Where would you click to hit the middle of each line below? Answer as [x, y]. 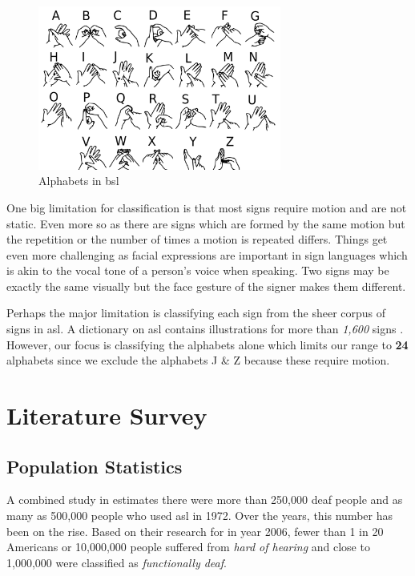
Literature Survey [107, 415]
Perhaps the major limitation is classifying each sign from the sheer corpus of [196, 313]
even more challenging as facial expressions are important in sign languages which [207, 254]
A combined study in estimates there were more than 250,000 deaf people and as [205, 499]
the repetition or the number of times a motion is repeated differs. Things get [197, 239]
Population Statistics [95, 466]
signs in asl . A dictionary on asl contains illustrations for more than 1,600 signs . [205, 329]
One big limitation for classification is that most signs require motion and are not [207, 207]
